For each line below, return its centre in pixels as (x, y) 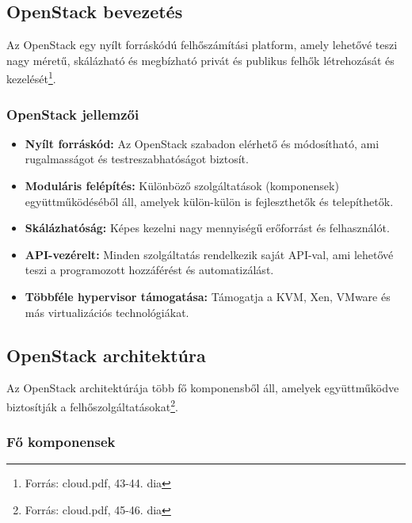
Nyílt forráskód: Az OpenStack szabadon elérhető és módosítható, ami (202, 143)
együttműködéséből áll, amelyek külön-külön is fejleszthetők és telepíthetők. (209, 201)
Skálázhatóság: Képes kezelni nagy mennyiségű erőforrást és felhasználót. (207, 228)
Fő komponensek (61, 442)
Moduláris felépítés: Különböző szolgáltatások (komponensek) (182, 186)
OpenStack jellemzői (73, 114)
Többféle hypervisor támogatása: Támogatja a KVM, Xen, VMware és (208, 297)
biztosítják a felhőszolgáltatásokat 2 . (92, 405)
